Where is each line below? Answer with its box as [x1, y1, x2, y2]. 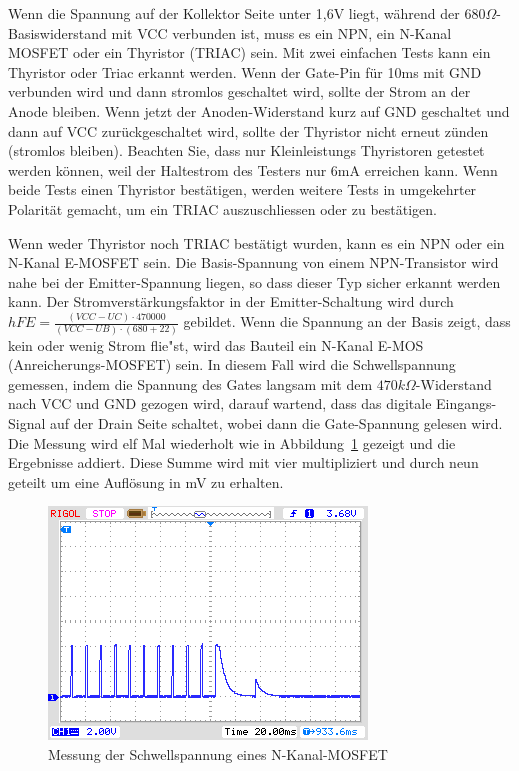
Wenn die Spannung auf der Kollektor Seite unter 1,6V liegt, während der [8, 3, 460, 23]
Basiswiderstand [8, 22, 107, 43]
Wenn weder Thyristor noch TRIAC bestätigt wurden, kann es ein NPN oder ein [8, 232, 505, 253]
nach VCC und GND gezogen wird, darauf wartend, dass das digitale [8, 393, 432, 414]
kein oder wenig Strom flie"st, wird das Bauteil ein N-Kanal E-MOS [8, 334, 424, 355]
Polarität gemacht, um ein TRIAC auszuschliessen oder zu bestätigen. [8, 198, 437, 219]
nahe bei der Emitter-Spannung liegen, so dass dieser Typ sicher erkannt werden [8, 271, 501, 292]
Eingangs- [436, 393, 497, 414]
